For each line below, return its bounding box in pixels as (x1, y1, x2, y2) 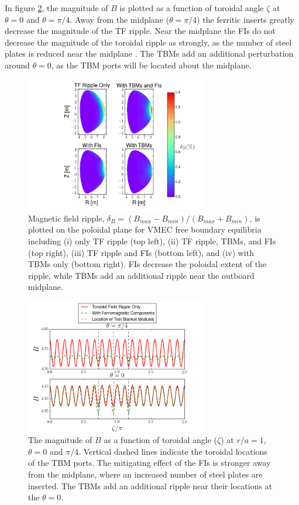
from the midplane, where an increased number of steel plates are (28, 468, 263, 480)
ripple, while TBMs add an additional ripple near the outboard (28, 269, 255, 281)
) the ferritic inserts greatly (197, 13, 294, 25)
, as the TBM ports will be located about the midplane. (51, 58, 252, 71)
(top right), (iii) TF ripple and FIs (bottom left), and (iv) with (28, 246, 254, 258)
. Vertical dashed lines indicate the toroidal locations (78, 445, 267, 457)
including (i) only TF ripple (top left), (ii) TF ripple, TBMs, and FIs (28, 235, 276, 247)
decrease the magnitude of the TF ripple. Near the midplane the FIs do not (5, 25, 276, 37)
